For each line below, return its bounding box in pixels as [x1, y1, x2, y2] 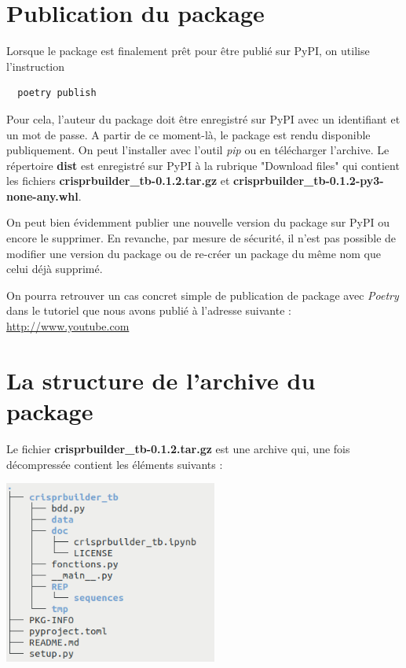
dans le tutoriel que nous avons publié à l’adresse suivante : [6, 302, 291, 319]
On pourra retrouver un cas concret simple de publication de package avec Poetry [6, 286, 399, 303]
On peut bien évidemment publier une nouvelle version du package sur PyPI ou [6, 214, 390, 231]
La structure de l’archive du [6, 364, 316, 396]
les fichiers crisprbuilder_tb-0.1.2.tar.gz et [6, 172, 230, 189]
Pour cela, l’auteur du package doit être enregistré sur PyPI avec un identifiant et [6, 110, 401, 127]
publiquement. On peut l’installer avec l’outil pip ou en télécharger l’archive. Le [6, 142, 390, 158]
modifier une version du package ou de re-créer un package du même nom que [6, 245, 382, 261]
